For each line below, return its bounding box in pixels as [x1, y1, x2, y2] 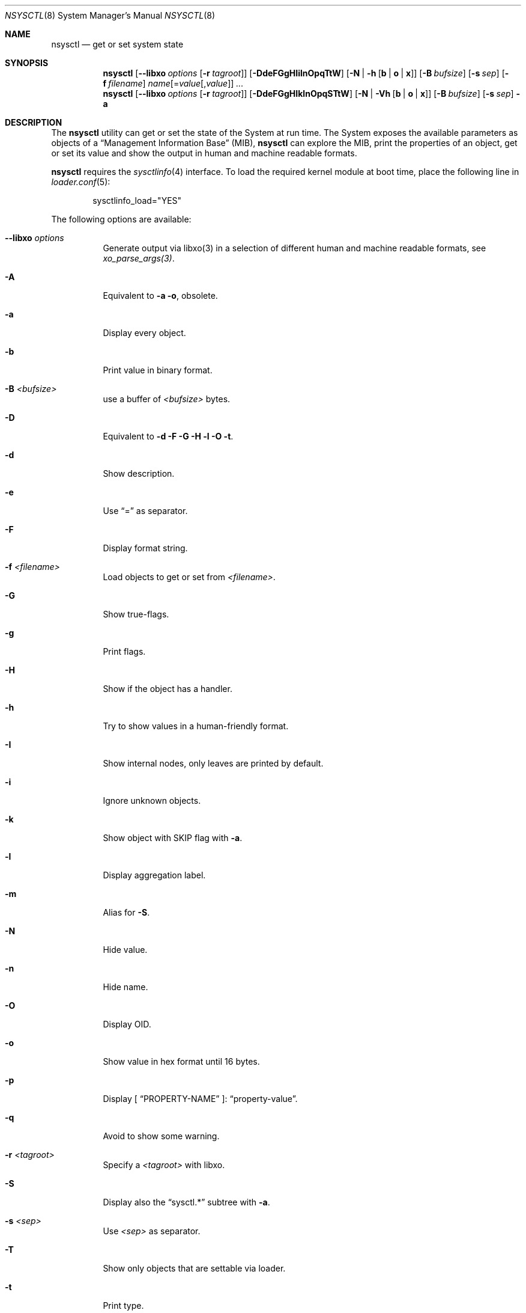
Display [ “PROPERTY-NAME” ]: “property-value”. [103, 1094, 298, 1104]
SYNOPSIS [5, 58, 49, 68]
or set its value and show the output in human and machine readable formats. [51, 148, 357, 158]
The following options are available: [51, 214, 192, 224]
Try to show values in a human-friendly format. [103, 721, 289, 731]
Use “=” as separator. [103, 506, 188, 516]
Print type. [103, 1300, 144, 1311]
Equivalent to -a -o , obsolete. [103, 290, 218, 301]
